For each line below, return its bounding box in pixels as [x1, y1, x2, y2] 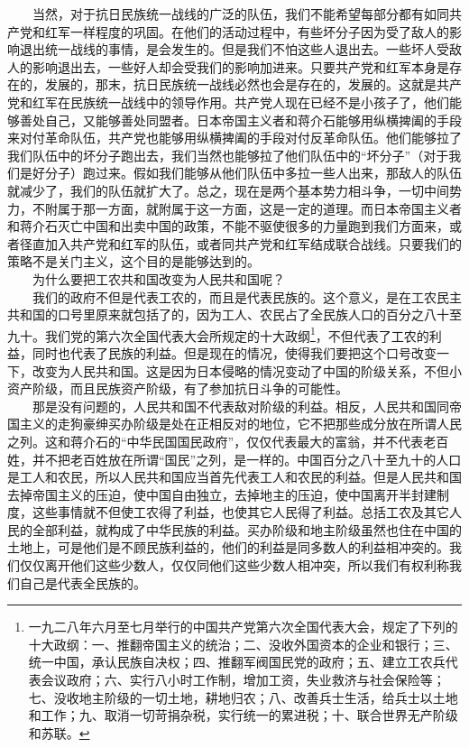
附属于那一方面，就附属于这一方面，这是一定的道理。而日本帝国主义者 [44, 199, 462, 217]
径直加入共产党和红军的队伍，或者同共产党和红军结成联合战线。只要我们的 [19, 234, 462, 253]
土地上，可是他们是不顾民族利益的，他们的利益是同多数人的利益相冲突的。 [7, 538, 449, 557]
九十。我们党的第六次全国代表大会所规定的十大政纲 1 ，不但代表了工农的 [7, 323, 429, 345]
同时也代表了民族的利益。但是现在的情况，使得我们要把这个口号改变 [32, 343, 437, 362]
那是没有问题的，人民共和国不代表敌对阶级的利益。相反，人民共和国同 [32, 396, 449, 415]
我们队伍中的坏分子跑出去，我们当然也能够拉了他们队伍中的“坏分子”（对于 [7, 145, 449, 164]
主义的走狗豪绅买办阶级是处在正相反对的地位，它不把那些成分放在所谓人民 [19, 414, 462, 433]
